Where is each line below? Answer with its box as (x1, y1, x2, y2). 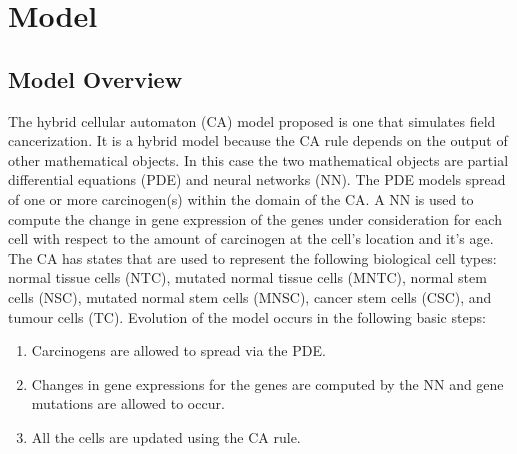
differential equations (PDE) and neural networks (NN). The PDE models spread (8, 169, 506, 190)
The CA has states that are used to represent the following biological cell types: (8, 247, 497, 268)
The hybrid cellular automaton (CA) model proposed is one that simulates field (8, 110, 496, 131)
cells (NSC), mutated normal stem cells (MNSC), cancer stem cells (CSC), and (8, 286, 492, 307)
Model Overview (8, 63, 183, 94)
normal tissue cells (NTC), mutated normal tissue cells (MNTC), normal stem (8, 267, 487, 288)
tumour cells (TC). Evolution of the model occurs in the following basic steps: (8, 306, 486, 327)
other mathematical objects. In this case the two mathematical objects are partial (8, 149, 509, 170)
